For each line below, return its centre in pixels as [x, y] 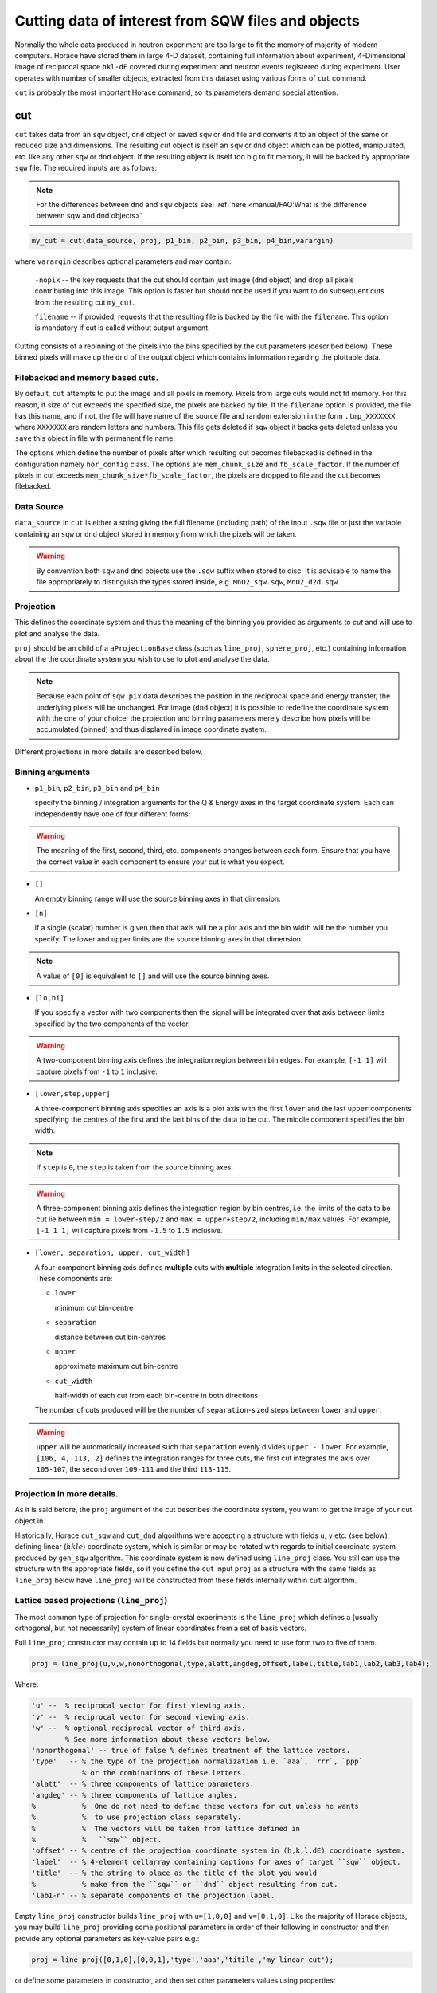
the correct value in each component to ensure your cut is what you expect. [160, 862]
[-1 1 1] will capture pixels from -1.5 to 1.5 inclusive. [129, 1230]
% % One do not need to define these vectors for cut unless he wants [195, 1806]
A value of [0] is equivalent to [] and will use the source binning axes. [153, 976]
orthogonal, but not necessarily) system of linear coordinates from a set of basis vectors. [160, 1628]
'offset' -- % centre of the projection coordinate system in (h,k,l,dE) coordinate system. [218, 1851]
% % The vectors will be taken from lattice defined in [166, 1828]
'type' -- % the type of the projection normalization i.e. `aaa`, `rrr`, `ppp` [197, 1761]
